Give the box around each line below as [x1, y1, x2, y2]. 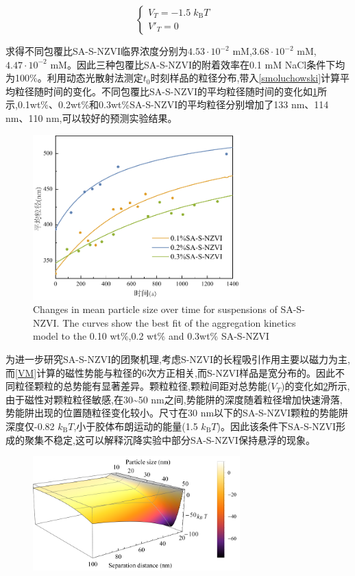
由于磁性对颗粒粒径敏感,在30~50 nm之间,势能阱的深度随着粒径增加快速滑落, [5, 392, 343, 406]
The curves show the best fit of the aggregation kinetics [62, 315, 296, 329]
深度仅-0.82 [5, 419, 55, 434]
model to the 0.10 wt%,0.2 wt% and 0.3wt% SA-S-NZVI [33, 329, 269, 343]
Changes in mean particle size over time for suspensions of [33, 302, 278, 316]
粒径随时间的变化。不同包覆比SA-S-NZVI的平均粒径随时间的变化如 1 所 [14, 84, 327, 98]
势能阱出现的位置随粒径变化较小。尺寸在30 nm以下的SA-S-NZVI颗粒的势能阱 [5, 405, 349, 420]
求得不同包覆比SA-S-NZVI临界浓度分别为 [5, 44, 188, 58]
